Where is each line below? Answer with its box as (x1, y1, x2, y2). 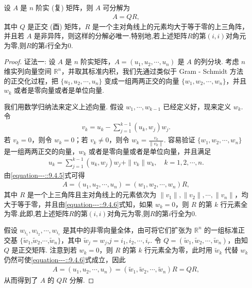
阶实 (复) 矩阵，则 (35, 2, 93, 12)
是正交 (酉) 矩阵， (27, 21, 85, 31)
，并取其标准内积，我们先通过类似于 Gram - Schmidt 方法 (61, 66, 243, 76)
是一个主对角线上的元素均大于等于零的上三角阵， (92, 21, 249, 31)
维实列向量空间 (4, 66, 51, 76)
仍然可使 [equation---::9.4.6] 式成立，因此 (4, 254, 126, 264)
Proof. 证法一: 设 (4, 56, 56, 67)
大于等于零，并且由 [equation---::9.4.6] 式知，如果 (4, 199, 153, 209)
